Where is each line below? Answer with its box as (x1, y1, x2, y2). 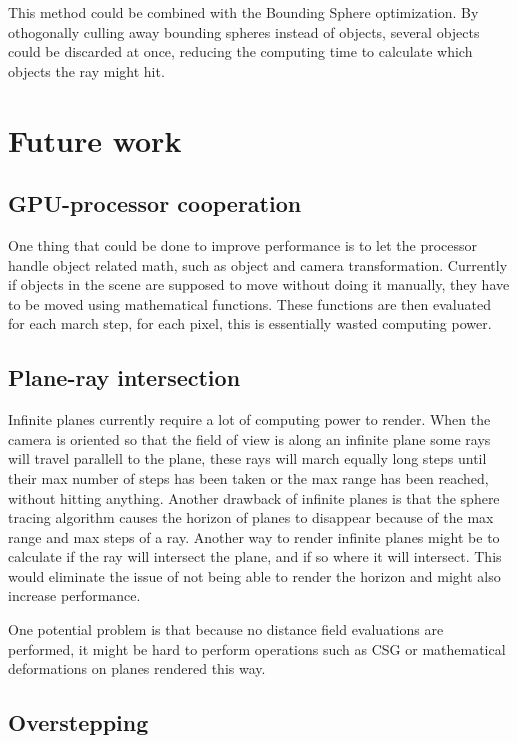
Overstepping (8, 707, 149, 738)
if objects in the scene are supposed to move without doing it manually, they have (8, 274, 510, 295)
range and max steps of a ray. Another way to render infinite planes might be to (8, 526, 500, 547)
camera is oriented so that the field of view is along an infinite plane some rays (8, 428, 491, 449)
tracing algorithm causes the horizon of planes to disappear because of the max (8, 507, 494, 528)
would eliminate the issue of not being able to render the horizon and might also (8, 565, 501, 586)
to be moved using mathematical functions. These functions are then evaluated (8, 293, 491, 314)
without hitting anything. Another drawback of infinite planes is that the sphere (8, 487, 500, 508)
